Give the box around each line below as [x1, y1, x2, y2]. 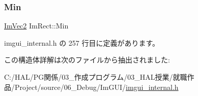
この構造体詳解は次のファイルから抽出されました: [4, 54, 170, 65]
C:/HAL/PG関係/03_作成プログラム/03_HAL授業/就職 [4, 72, 187, 82]
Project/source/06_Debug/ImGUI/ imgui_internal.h [14, 81, 179, 92]
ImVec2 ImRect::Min [4, 20, 69, 31]
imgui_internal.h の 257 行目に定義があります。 [4, 37, 160, 48]
